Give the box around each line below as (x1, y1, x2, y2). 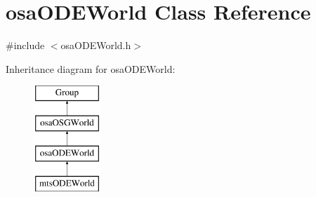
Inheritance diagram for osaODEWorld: (6, 61, 176, 76)
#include (6, 38, 45, 53)
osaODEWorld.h (60, 38, 131, 53)
